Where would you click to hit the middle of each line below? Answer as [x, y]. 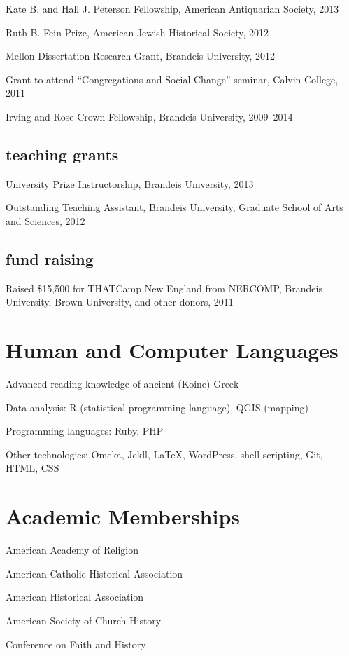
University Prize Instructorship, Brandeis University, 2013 [130, 183]
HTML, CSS [33, 468]
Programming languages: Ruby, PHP [85, 431]
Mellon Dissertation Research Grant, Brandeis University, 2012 [141, 56]
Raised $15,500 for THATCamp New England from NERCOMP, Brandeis [164, 288]
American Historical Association [75, 597]
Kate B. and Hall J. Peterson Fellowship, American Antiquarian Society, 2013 [172, 8]
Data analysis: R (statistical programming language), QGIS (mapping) [157, 407]
